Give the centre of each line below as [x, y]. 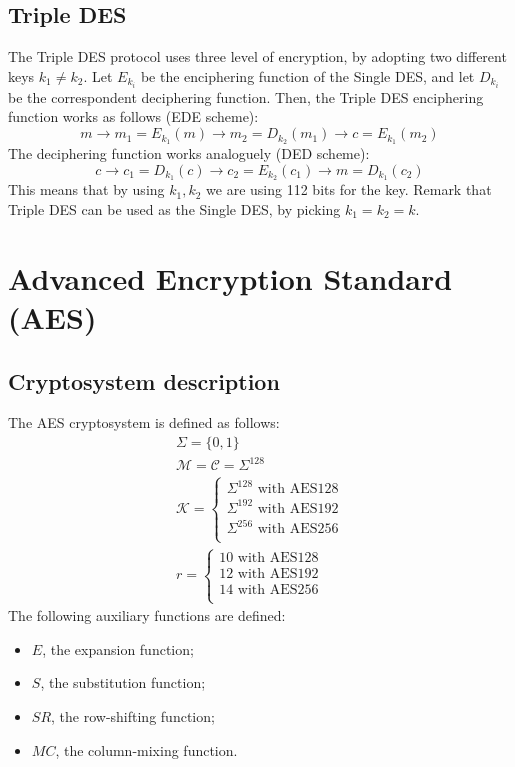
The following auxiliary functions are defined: [147, 615]
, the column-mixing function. [146, 749]
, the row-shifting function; [133, 716]
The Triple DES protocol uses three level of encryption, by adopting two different [257, 56]
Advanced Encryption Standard [230, 277]
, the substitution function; [123, 682]
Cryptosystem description [144, 380]
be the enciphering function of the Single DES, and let [307, 75]
